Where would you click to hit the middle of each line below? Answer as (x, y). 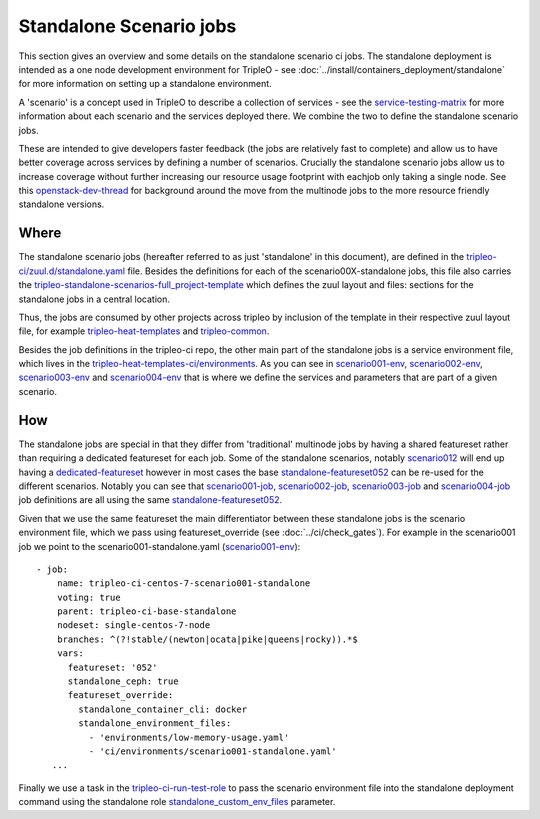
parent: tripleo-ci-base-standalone (146, 611)
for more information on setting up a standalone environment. (145, 84)
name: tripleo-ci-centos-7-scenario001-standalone (183, 583)
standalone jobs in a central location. (94, 299)
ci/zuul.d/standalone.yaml (71, 271)
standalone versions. (61, 204)
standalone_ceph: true (123, 681)
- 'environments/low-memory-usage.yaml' (189, 737)
